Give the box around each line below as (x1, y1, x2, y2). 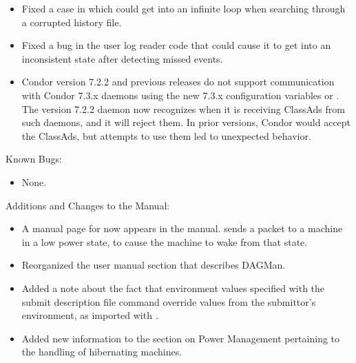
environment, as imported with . (21, 308, 158, 322)
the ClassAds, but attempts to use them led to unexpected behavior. (21, 128, 311, 143)
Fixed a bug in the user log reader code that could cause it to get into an (21, 38, 331, 52)
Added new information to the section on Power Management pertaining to (21, 331, 340, 345)
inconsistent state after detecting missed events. (21, 51, 223, 65)
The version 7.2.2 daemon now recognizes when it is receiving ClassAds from (21, 101, 345, 116)
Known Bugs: (6, 152, 62, 166)
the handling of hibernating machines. (21, 344, 182, 359)
